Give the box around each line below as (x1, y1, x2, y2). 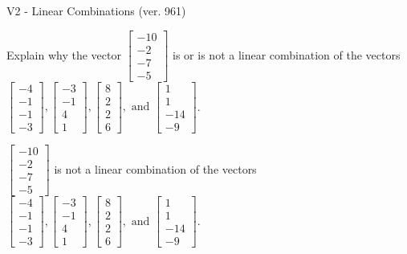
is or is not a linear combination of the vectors (173, 46, 401, 63)
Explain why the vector (6, 46, 121, 63)
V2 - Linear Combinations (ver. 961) (6, 2, 186, 18)
